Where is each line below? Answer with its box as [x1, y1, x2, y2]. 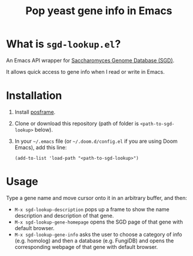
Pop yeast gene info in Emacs [25, 4, 172, 18]
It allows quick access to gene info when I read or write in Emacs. [6, 68, 165, 75]
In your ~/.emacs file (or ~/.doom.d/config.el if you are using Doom [14, 137, 178, 145]
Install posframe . [14, 108, 56, 116]
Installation [6, 89, 62, 103]
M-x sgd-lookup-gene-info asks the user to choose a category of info [14, 231, 182, 238]
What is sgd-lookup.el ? [6, 37, 121, 51]
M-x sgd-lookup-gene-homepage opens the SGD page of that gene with [14, 218, 184, 225]
